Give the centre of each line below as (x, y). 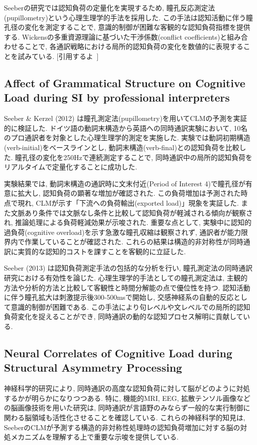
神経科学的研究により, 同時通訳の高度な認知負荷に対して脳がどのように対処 (127, 388)
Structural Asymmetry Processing (93, 367)
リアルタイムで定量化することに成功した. (71, 167)
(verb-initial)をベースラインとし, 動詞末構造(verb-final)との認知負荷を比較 (122, 147)
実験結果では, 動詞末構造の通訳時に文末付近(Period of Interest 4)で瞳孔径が (125, 183)
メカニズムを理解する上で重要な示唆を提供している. (95, 437)
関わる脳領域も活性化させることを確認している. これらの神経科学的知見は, (125, 417)
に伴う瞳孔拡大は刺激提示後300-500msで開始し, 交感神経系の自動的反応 (119, 297)
